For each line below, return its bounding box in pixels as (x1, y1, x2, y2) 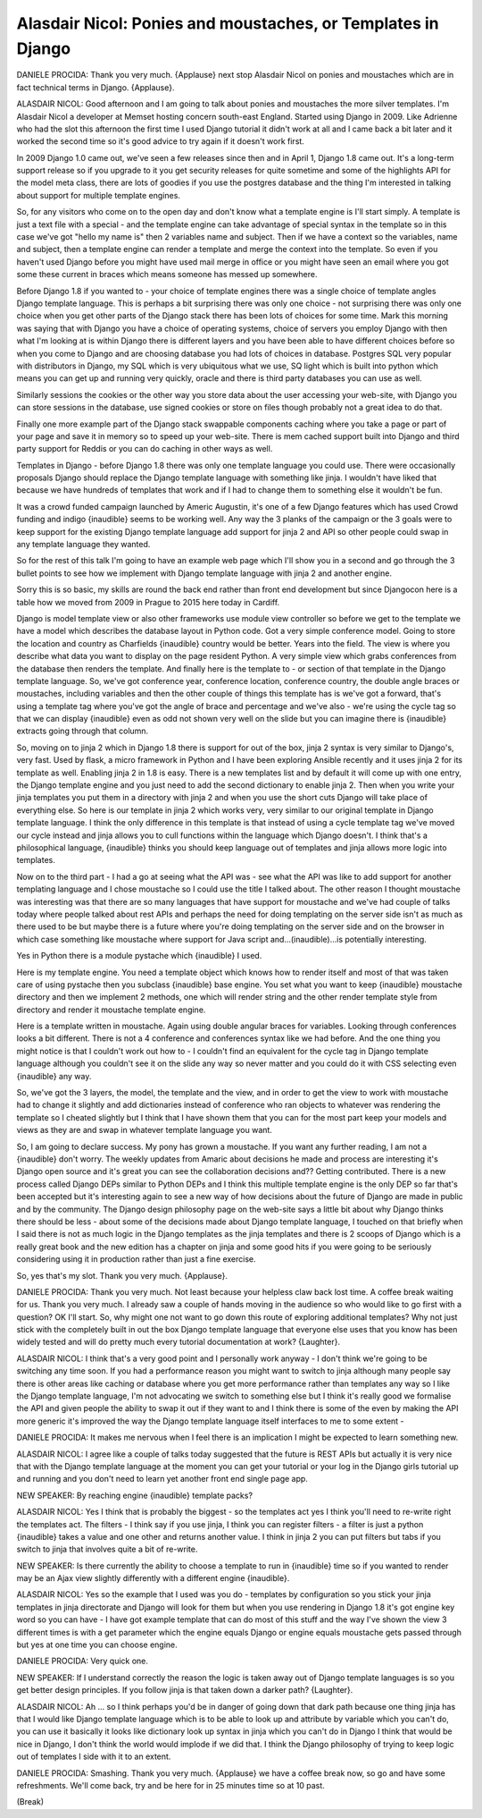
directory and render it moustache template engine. (16, 1004, 206, 1015)
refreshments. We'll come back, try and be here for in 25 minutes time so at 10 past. (16, 1780, 325, 1790)
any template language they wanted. (16, 539, 151, 550)
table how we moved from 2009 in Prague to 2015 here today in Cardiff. (16, 596, 280, 607)
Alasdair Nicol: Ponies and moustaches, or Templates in (16, 13, 439, 33)
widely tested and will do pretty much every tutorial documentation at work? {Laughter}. (16, 1337, 341, 1348)
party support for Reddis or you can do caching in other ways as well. (16, 444, 273, 454)
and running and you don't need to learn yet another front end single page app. (16, 1474, 308, 1484)
